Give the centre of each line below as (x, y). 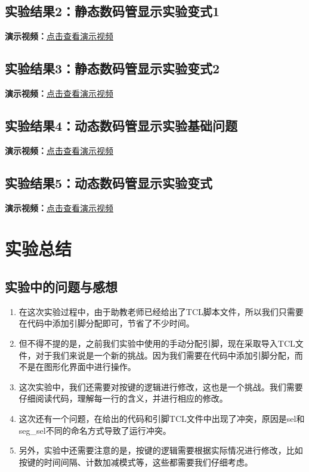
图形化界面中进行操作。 (90, 367)
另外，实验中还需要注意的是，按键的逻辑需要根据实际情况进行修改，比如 (161, 450)
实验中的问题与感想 (61, 286)
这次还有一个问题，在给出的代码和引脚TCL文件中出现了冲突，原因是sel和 (162, 418)
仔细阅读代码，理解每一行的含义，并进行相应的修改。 (123, 398)
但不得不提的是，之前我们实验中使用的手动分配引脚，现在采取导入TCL (157, 343)
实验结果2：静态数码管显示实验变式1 (112, 11)
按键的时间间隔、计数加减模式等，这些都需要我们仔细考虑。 (136, 462)
